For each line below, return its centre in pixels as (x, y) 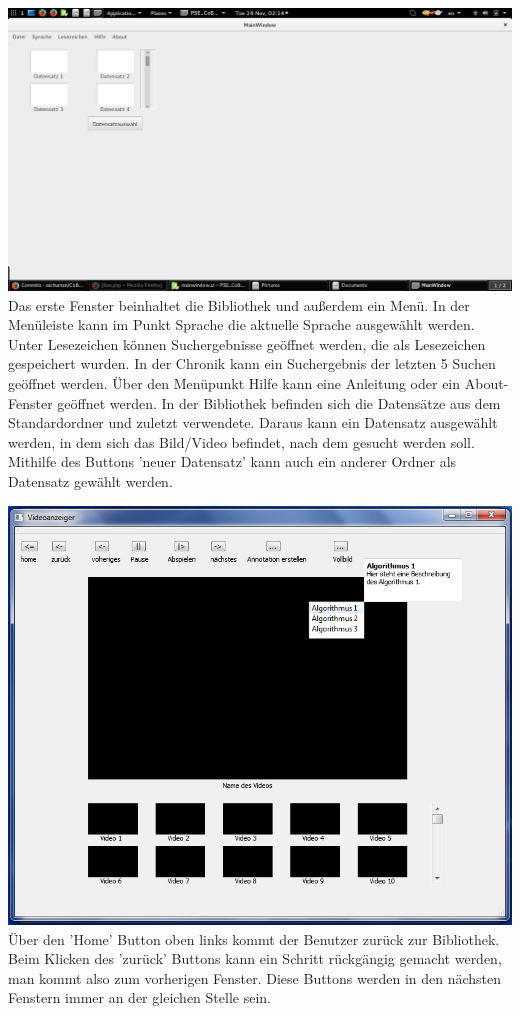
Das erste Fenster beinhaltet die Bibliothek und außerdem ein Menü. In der (239, 304)
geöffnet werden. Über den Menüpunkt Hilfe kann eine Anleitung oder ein (234, 382)
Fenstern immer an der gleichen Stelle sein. (139, 997)
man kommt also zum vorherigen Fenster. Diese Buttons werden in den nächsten (255, 977)
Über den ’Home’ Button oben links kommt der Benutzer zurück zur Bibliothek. (254, 938)
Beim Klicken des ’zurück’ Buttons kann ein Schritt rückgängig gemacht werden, (255, 958)
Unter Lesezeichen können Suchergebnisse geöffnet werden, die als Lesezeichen (247, 343)
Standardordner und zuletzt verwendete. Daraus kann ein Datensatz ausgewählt (253, 422)
